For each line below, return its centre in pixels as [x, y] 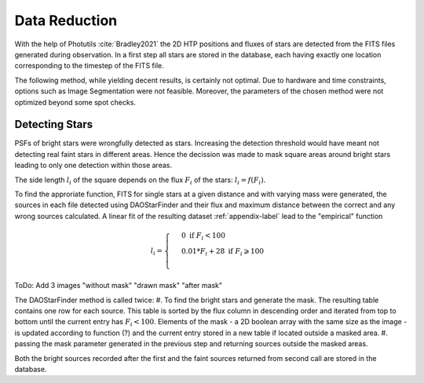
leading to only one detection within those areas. [93, 166]
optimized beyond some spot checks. [75, 102]
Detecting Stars [54, 124]
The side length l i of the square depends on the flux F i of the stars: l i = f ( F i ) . [140, 181]
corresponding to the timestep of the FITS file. [89, 66]
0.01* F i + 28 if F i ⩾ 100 [223, 252]
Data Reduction [66, 20]
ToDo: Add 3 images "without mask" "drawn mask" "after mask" [119, 286]
